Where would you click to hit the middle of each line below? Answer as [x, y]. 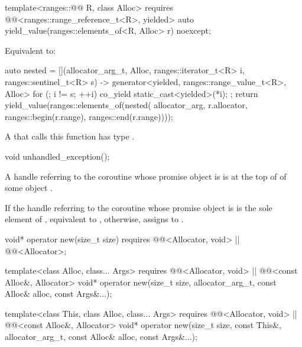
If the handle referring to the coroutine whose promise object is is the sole [139, 207]
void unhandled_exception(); [57, 156]
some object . [29, 188]
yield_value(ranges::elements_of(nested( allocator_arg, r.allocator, [126, 105]
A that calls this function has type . [70, 136]
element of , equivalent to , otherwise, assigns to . [94, 219]
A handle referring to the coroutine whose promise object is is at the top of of [146, 176]
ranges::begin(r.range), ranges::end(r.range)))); [89, 116]
